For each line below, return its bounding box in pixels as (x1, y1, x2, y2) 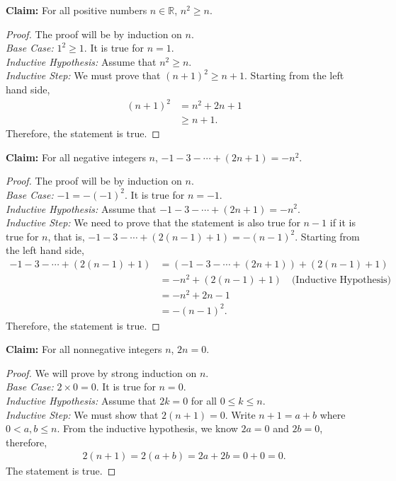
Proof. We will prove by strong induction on (6, 365, 197, 380)
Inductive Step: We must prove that (6, 68, 161, 83)
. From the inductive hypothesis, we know (57, 421, 238, 436)
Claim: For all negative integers (6, 149, 146, 164)
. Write (225, 407, 256, 422)
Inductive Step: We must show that (6, 407, 159, 422)
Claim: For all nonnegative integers (6, 342, 162, 357)
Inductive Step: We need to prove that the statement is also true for (6, 215, 300, 230)
